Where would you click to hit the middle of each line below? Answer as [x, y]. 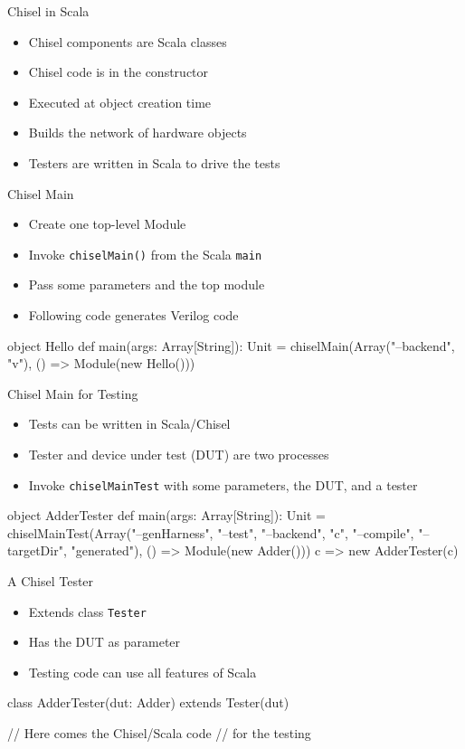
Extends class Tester [87, 611]
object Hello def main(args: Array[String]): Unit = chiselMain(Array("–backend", [231, 345]
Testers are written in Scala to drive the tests [154, 162]
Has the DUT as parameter [104, 642]
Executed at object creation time [120, 102]
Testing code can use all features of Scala [142, 672]
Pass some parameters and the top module [147, 284]
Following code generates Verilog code [133, 315]
